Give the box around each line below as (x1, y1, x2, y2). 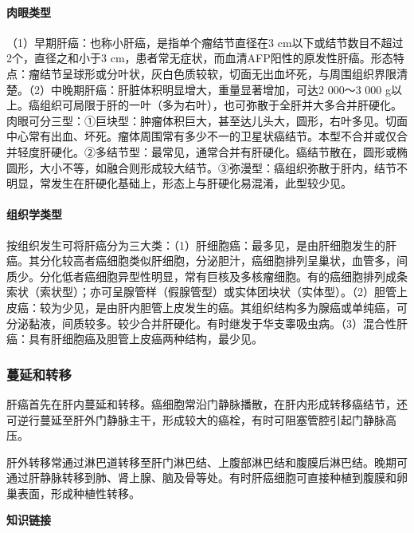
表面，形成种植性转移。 (17, 484, 140, 501)
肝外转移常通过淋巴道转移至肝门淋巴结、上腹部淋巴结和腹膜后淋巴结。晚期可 (6, 453, 408, 470)
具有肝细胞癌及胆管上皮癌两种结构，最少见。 (28, 330, 263, 347)
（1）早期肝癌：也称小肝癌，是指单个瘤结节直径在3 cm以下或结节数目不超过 (6, 34, 404, 50)
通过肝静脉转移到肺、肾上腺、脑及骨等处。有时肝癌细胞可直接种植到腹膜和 (6, 469, 396, 486)
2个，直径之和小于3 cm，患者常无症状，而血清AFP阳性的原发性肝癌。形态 (6, 49, 393, 66)
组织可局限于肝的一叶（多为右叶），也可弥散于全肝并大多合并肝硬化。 (39, 97, 402, 113)
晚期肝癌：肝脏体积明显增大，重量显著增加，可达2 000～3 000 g (61, 81, 391, 97)
